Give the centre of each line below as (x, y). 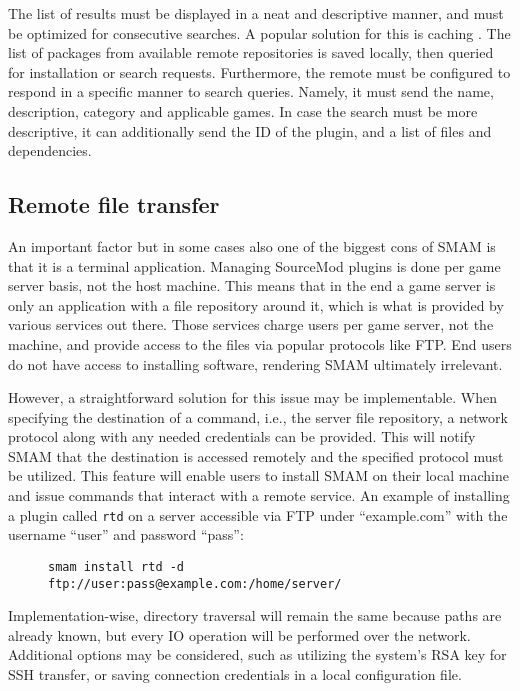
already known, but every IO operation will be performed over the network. (239, 634)
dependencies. (50, 150)
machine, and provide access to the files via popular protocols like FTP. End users (260, 343)
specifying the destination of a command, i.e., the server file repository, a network (258, 416)
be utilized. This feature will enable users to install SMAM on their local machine (258, 475)
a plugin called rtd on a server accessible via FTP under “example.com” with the (258, 514)
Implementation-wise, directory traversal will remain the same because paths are (255, 615)
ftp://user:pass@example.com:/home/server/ (195, 583)
